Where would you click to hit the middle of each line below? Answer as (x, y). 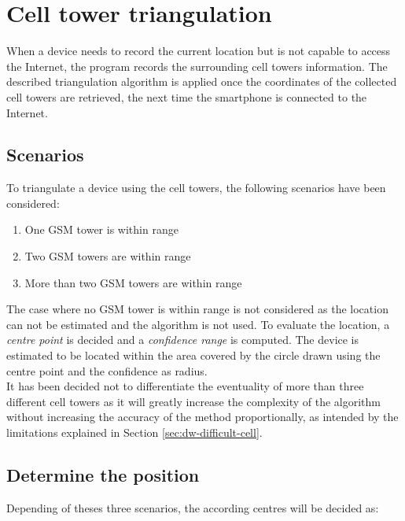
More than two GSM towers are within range (133, 282)
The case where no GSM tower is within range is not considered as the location (197, 309)
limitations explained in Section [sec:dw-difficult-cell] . (134, 432)
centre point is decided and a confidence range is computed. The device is (183, 340)
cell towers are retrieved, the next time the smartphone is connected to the (187, 96)
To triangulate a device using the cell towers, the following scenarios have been (196, 188)
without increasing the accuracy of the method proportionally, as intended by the (202, 417)
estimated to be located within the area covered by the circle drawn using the (193, 355)
